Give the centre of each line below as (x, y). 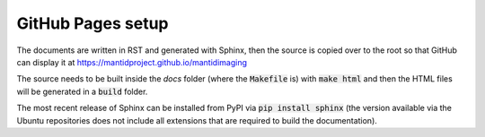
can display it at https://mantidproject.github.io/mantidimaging (132, 62)
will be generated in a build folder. (82, 91)
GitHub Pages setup (93, 23)
